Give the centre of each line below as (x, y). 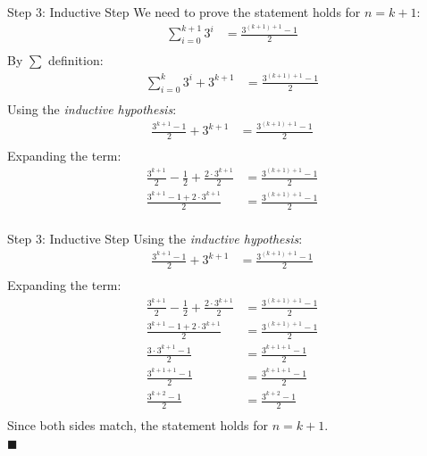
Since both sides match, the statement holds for (138, 425)
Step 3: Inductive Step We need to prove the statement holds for (184, 12)
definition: (76, 60)
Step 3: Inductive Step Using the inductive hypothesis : (155, 238)
